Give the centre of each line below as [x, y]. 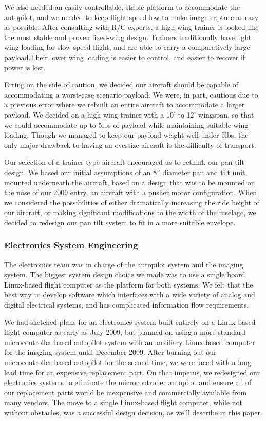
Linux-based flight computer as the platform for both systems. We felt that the [129, 284]
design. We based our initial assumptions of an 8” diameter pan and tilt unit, [126, 172]
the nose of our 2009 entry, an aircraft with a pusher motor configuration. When [131, 192]
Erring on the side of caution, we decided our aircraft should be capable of [121, 84]
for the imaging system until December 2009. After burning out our [110, 352]
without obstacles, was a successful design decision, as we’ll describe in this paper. [133, 412]
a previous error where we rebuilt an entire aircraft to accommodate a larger [125, 104]
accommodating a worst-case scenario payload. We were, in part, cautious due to [131, 94]
